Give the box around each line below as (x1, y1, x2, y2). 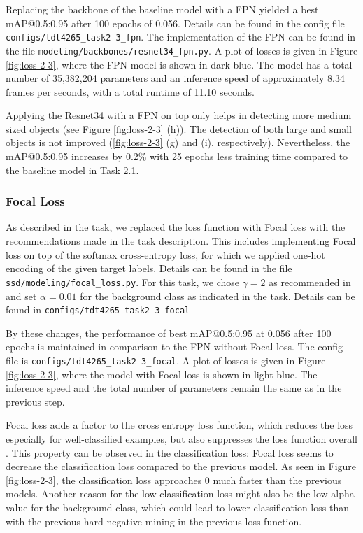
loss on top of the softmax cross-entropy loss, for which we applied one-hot (6, 247, 325, 262)
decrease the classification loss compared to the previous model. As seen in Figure (6, 459, 357, 474)
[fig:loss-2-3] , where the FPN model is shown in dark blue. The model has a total (6, 57, 353, 71)
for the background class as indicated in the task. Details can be (80, 288, 355, 303)
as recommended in (269, 274, 351, 289)
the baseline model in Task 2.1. (6, 162, 139, 177)
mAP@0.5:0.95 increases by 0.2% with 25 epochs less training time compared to (6, 149, 348, 164)
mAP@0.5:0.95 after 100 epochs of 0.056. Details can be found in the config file (6, 15, 345, 30)
